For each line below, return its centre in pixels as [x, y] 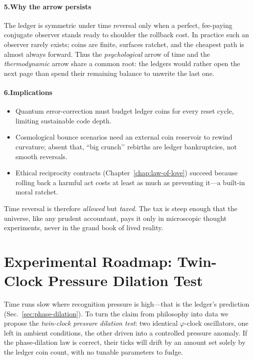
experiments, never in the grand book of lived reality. [84, 228]
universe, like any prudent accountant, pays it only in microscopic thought [115, 218]
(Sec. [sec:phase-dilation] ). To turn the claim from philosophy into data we [116, 313]
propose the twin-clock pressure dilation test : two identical [91, 323]
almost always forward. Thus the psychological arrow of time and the [107, 54]
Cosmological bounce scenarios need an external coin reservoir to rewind [124, 137]
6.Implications [28, 92]
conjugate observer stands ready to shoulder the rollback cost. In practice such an [126, 35]
